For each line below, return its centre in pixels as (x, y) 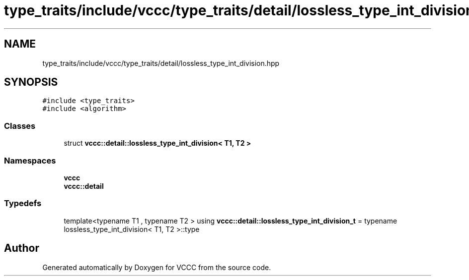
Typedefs (23, 203)
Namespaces (30, 160)
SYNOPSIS (31, 82)
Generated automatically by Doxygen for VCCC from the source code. (157, 267)
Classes (20, 126)
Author (22, 248)
